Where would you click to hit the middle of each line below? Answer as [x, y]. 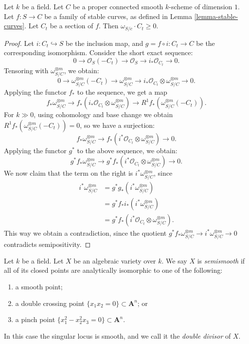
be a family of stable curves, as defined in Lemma [118, 16]
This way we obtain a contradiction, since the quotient [85, 233]
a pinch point [35, 319]
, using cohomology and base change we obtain [103, 114]
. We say [174, 260]
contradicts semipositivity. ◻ [47, 244]
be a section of [71, 26]
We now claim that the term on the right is [69, 173]
